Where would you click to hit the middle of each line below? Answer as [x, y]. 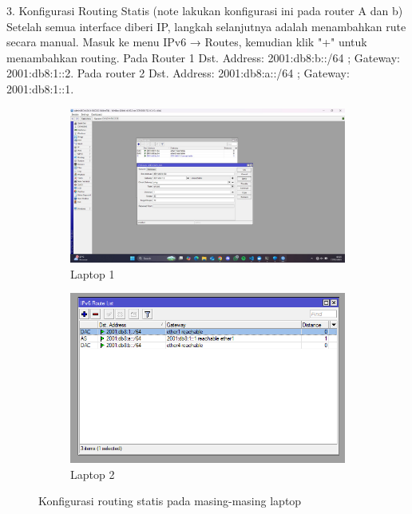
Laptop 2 [93, 474]
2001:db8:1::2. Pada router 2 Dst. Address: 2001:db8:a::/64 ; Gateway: [178, 73]
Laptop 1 [93, 273]
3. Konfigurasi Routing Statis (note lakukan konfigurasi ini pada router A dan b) [205, 10]
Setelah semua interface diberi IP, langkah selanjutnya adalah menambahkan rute [206, 26]
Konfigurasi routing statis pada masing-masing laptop [170, 501]
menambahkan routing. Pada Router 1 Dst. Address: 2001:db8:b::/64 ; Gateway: [204, 57]
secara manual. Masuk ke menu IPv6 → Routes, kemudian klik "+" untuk [187, 42]
